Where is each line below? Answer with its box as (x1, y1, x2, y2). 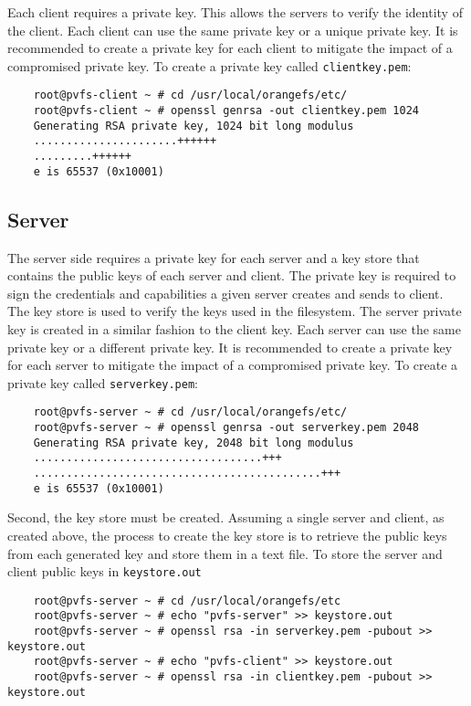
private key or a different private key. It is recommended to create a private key (7, 337, 453, 356)
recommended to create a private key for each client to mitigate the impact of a (7, 38, 453, 58)
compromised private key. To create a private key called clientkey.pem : (7, 56, 412, 75)
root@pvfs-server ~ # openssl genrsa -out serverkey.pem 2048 (33, 421, 420, 435)
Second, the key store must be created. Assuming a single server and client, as (7, 508, 445, 527)
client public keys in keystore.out (7, 562, 202, 581)
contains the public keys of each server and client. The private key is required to (7, 266, 456, 285)
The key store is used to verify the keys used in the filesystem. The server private (7, 301, 462, 321)
